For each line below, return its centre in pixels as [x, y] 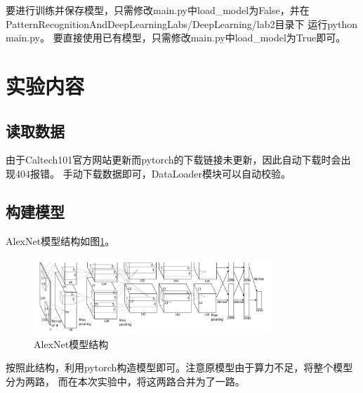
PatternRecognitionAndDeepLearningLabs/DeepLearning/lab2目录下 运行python [181, 24]
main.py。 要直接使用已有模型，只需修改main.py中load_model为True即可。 [176, 38]
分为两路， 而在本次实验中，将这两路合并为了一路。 [125, 381]
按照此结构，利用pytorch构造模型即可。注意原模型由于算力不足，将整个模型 [179, 367]
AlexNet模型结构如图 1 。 [60, 240]
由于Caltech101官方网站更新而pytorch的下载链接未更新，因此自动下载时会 [173, 160]
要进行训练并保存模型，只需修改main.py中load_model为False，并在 [158, 10]
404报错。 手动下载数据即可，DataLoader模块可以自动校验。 [153, 173]
